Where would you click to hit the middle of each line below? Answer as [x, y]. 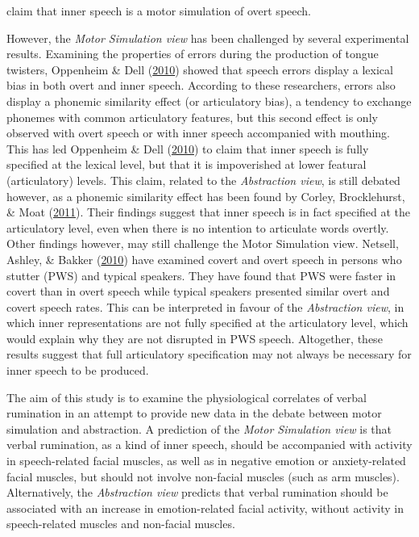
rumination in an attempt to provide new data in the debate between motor [194, 413]
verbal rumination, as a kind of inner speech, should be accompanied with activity [209, 445]
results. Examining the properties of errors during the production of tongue [193, 54]
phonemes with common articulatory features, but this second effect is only [192, 117]
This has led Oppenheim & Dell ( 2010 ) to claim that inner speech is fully [188, 148]
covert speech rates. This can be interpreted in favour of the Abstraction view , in [205, 306]
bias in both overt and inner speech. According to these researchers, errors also [201, 85]
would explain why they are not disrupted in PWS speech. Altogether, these [195, 338]
